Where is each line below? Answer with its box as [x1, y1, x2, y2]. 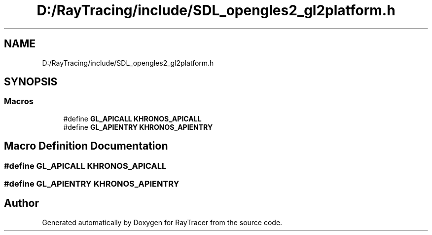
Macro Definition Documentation [4, 140, 168, 153]
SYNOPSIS [4, 76, 58, 88]
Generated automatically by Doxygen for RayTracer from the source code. [42, 218, 283, 227]
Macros [4, 96, 34, 107]
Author [4, 197, 39, 210]
